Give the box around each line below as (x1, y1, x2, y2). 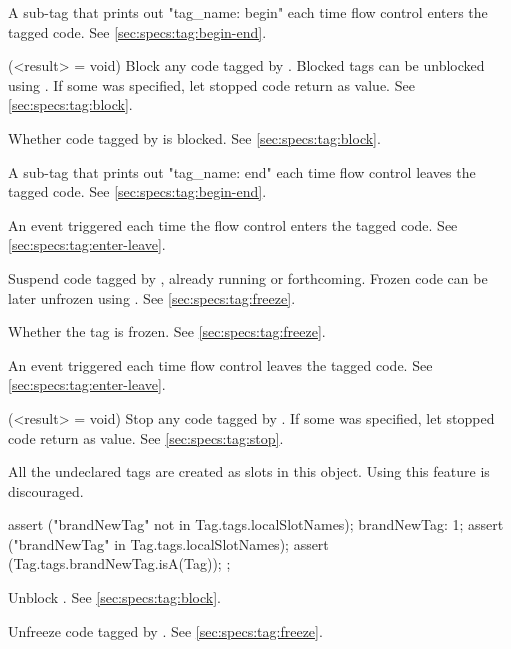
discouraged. (8, 480, 84, 501)
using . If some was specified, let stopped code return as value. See (8, 74, 415, 95)
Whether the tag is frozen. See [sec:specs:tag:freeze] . (8, 321, 326, 342)
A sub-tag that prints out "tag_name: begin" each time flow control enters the (8, 2, 488, 22)
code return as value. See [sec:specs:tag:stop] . (8, 427, 284, 448)
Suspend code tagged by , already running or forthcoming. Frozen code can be (8, 267, 488, 288)
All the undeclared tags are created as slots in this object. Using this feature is (8, 461, 490, 482)
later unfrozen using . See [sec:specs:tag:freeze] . (8, 287, 296, 308)
